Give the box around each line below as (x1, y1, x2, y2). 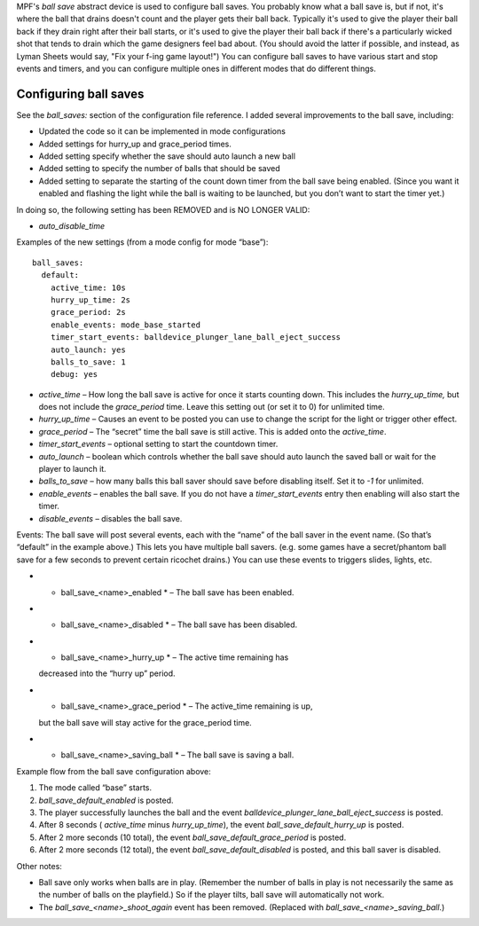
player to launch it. (38, 464, 106, 475)
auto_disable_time (38, 220, 106, 231)
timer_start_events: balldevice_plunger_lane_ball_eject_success (50, 333, 342, 342)
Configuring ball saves (16, 86, 145, 101)
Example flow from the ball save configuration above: (16, 765, 212, 776)
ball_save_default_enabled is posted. (38, 795, 174, 805)
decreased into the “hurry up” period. (38, 668, 177, 679)
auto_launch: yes (50, 344, 126, 355)
